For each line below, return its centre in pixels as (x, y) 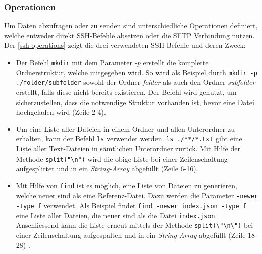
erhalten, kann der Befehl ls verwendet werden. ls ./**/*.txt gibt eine (129, 139)
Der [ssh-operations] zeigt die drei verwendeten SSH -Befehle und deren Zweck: (125, 45)
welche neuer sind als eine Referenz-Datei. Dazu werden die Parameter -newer (137, 195)
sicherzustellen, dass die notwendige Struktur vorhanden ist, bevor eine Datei (135, 102)
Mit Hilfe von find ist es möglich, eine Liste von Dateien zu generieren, (126, 185)
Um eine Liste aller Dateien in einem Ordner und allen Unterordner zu (125, 129)
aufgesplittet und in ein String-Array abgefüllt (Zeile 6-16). (107, 168)
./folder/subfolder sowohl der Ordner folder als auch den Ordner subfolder (136, 82)
